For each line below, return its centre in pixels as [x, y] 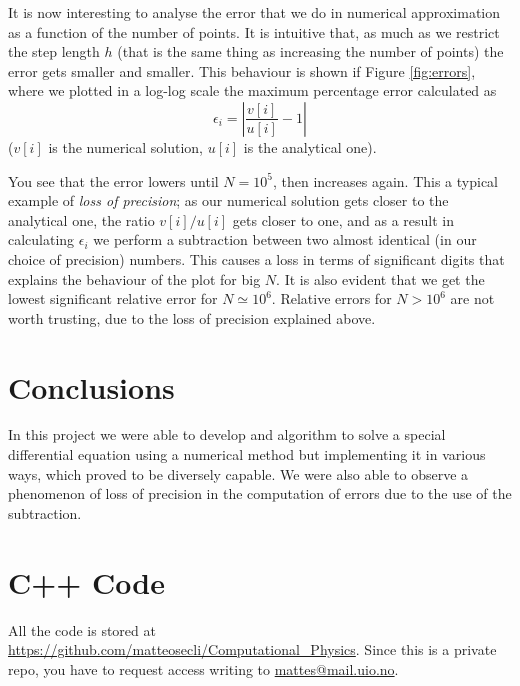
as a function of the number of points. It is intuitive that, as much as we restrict [254, 31]
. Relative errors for [331, 298]
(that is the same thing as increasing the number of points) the [310, 51]
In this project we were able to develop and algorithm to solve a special [227, 434]
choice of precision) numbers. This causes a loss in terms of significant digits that [256, 258]
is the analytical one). [310, 146]
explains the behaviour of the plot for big [134, 278]
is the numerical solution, [125, 146]
